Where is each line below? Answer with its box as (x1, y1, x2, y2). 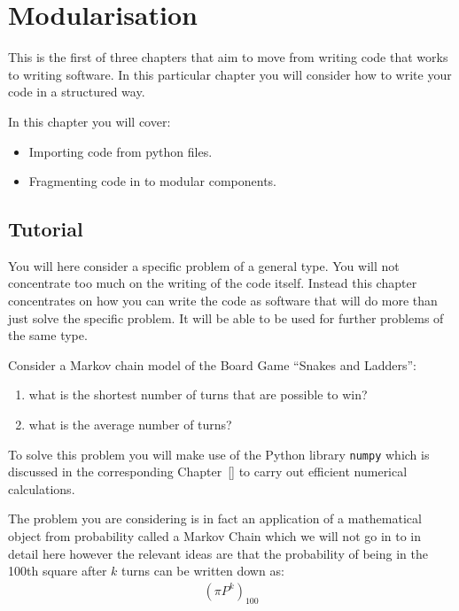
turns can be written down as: (121, 561, 284, 580)
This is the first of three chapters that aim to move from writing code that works (8, 48, 448, 66)
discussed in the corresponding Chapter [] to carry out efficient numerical (8, 462, 408, 481)
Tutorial (8, 215, 83, 243)
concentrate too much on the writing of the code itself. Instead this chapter (8, 274, 417, 292)
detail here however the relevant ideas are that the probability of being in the (8, 544, 428, 562)
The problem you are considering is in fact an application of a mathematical (8, 509, 422, 528)
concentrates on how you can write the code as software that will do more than (8, 291, 438, 310)
